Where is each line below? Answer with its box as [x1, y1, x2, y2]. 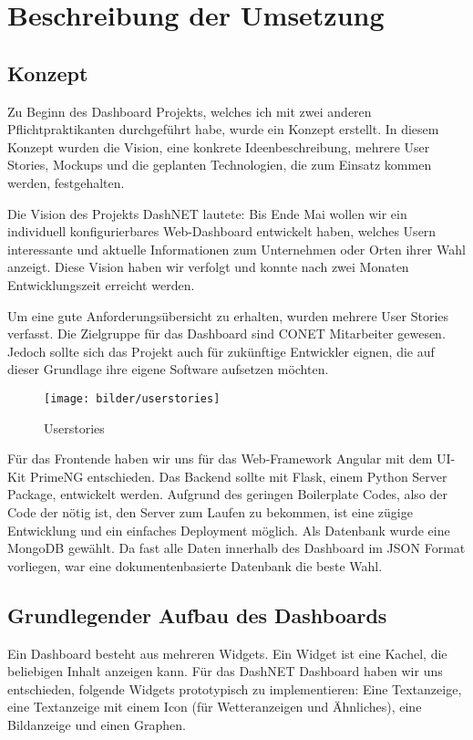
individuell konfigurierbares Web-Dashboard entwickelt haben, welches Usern [7, 222, 437, 241]
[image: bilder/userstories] [44, 391, 221, 405]
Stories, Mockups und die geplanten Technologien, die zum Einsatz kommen [7, 155, 432, 174]
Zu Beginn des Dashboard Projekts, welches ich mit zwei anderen [7, 101, 372, 120]
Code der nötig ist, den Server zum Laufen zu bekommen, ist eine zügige [7, 502, 413, 521]
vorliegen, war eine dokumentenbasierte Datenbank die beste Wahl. [7, 556, 383, 575]
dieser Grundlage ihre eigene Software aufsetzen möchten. [7, 360, 329, 379]
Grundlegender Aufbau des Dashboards [7, 600, 387, 629]
